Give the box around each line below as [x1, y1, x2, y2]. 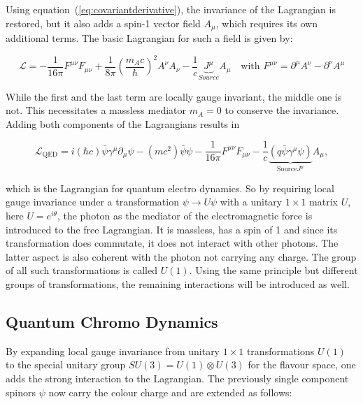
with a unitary [220, 194, 283, 209]
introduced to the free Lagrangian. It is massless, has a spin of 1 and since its [6, 222, 338, 236]
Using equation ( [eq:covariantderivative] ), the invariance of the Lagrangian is [6, 2, 336, 16]
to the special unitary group [6, 357, 126, 372]
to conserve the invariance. [225, 103, 339, 117]
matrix [309, 194, 338, 209]
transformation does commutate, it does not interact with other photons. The [6, 236, 339, 250]
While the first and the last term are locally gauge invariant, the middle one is [6, 89, 342, 103]
